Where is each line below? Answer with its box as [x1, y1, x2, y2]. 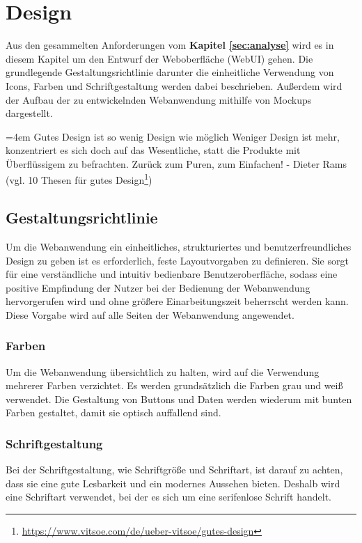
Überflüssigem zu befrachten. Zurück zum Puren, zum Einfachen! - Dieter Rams [6, 156, 347, 171]
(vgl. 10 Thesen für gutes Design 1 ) [6, 171, 152, 187]
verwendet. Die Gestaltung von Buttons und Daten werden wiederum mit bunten [6, 391, 352, 406]
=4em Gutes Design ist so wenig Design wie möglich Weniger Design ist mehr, [6, 129, 340, 143]
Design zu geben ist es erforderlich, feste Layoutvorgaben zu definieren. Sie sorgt [6, 253, 349, 267]
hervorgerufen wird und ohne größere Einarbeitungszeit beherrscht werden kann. [6, 294, 349, 308]
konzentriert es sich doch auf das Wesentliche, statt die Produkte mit [6, 143, 301, 157]
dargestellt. [6, 106, 53, 120]
